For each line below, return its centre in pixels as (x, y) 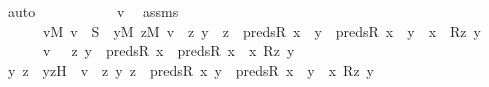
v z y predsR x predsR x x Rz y (168, 50)
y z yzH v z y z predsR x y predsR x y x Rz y (190, 69)
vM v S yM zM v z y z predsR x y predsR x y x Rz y (261, 30)
